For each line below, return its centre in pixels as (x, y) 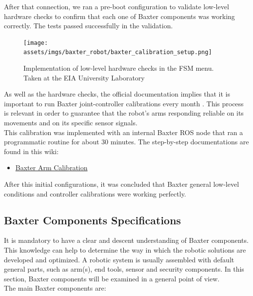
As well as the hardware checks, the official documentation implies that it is (117, 94)
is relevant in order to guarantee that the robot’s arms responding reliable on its (124, 113)
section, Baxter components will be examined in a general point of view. (112, 278)
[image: (36, 43)
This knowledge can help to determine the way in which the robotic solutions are (125, 250)
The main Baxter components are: (55, 288)
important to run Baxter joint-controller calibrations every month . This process (124, 103)
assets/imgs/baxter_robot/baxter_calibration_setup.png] (118, 52)
